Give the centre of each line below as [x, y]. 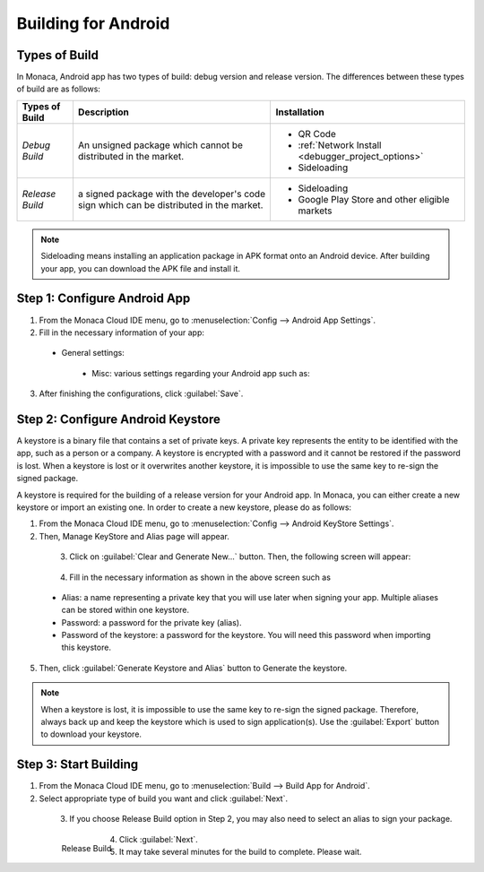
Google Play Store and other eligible [374, 199]
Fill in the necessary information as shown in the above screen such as [200, 577]
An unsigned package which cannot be [160, 145]
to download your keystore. [91, 734]
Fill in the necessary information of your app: [122, 332]
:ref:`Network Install [340, 145]
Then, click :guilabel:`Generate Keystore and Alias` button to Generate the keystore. [193, 668]
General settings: [93, 353]
